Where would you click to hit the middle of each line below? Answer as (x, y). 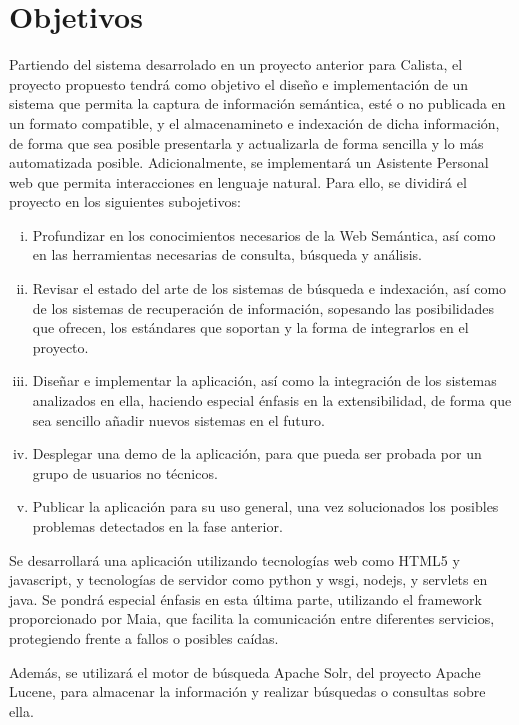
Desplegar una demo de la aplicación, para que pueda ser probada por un (257, 453)
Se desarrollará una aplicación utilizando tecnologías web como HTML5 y (234, 559)
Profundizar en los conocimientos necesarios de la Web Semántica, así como (264, 234)
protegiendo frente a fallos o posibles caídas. (144, 637)
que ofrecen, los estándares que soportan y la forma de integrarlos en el (250, 327)
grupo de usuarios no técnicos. (125, 472)
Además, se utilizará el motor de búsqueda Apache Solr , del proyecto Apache (245, 671)
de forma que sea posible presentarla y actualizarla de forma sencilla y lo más (246, 142)
